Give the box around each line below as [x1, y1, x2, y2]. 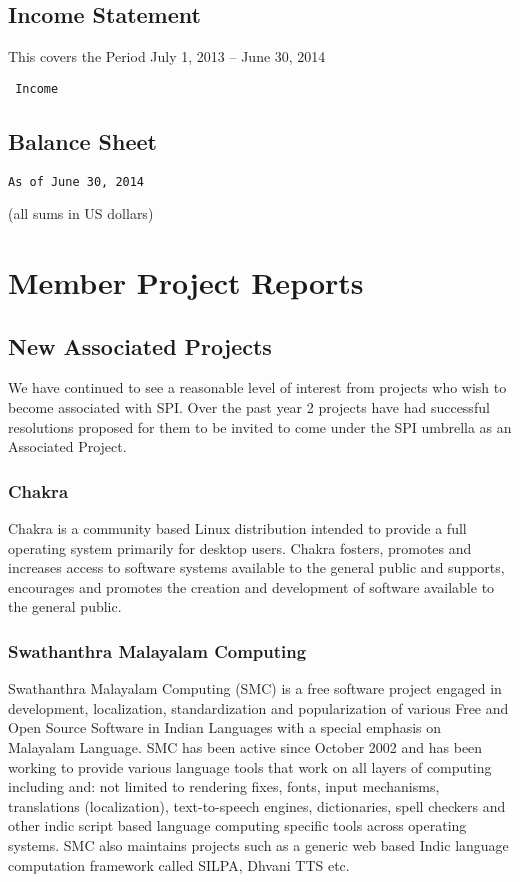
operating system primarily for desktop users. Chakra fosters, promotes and [8, 537, 472, 558]
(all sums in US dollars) [8, 203, 154, 224]
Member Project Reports [8, 262, 364, 303]
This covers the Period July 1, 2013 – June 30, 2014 [8, 46, 326, 67]
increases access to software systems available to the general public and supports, [8, 557, 505, 578]
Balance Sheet [8, 125, 157, 156]
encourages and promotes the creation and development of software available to [8, 576, 495, 597]
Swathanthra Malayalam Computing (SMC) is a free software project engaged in [8, 678, 502, 699]
